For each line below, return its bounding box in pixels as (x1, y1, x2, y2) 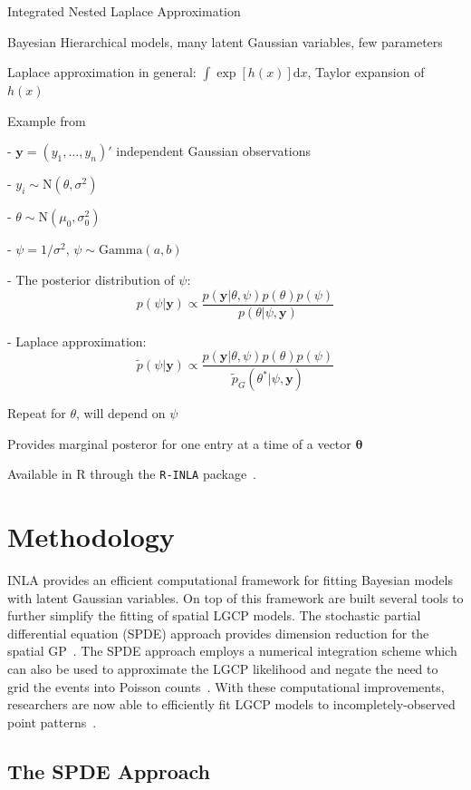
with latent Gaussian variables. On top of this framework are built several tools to (7, 588, 464, 607)
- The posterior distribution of (7, 269, 175, 288)
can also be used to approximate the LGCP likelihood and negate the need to (7, 659, 438, 678)
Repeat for (7, 404, 66, 423)
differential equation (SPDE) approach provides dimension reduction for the (7, 623, 429, 642)
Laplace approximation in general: (7, 63, 197, 82)
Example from (7, 111, 86, 130)
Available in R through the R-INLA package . (7, 464, 257, 483)
